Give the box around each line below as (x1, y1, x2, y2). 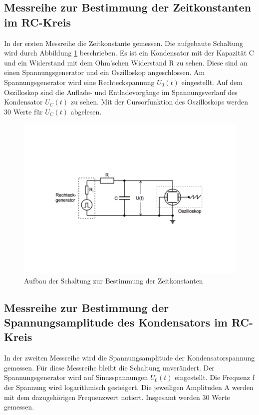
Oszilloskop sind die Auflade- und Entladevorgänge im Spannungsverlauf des (4, 86, 238, 97)
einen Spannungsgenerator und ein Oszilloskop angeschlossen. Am (4, 67, 205, 77)
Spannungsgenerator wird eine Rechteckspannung (4, 76, 155, 87)
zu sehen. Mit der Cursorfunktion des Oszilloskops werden (70, 96, 249, 107)
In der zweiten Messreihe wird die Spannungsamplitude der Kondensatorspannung (4, 352, 255, 363)
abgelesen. (70, 106, 102, 116)
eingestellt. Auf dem (181, 76, 243, 87)
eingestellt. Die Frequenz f (175, 372, 255, 382)
